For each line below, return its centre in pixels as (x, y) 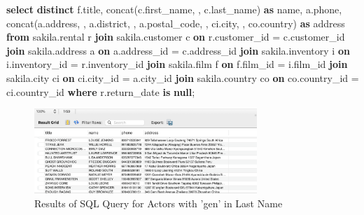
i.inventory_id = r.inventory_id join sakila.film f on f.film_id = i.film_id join (177, 64)
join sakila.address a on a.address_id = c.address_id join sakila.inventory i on (178, 50)
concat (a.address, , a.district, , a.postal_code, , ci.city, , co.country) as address (176, 23)
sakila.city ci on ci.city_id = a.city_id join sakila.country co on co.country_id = (183, 77)
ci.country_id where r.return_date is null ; (101, 91)
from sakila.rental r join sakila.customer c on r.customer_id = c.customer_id (176, 37)
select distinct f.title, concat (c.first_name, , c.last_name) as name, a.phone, (174, 9)
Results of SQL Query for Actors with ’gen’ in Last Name (159, 203)
